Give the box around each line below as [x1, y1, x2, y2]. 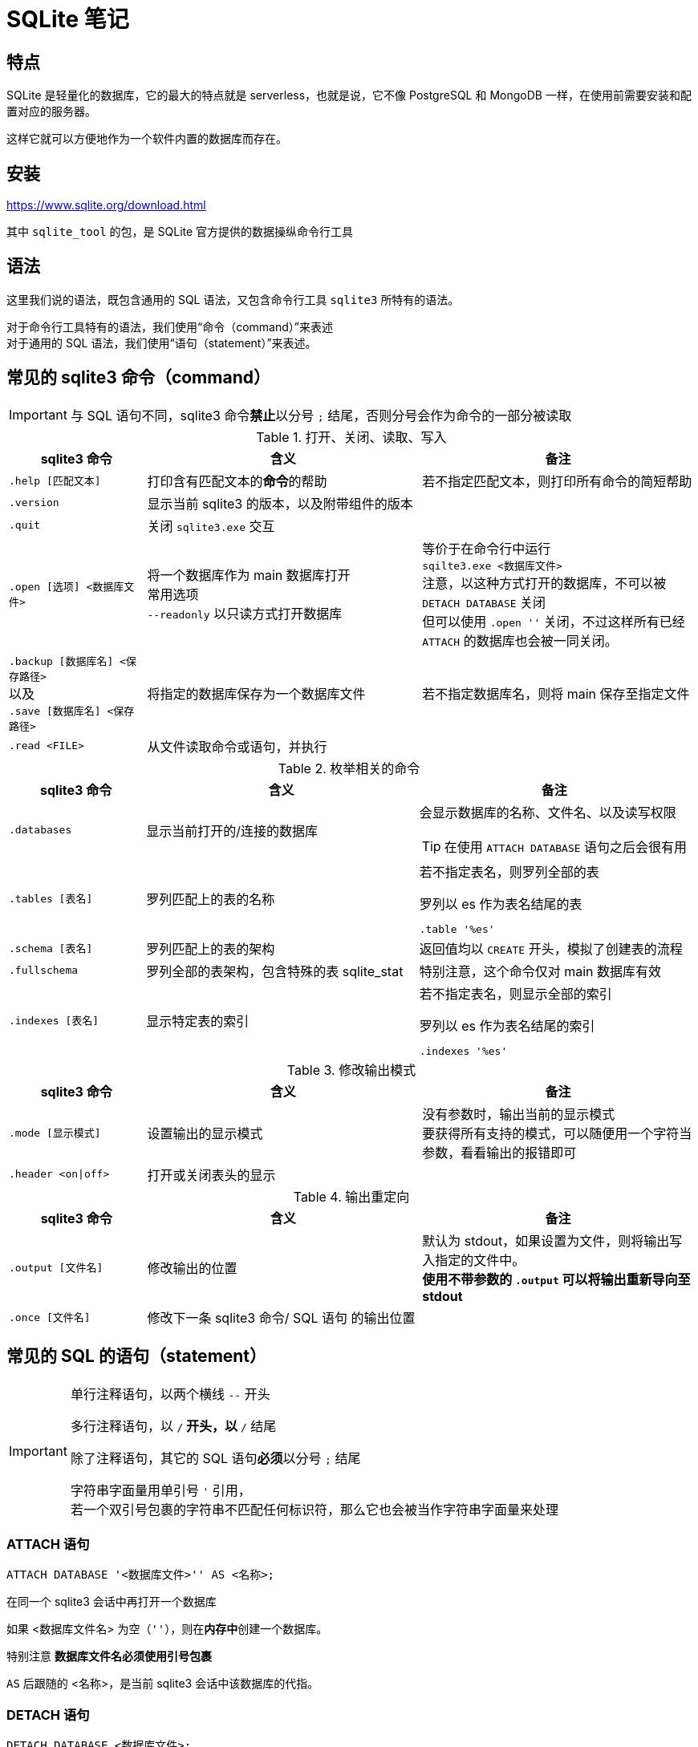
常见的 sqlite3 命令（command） [6, 367, 270, 388]
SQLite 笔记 [6, 6, 129, 33]
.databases [9, 824, 72, 837]
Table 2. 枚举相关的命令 [278, 760, 420, 776]
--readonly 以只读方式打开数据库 [147, 606, 343, 622]
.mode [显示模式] [9, 1127, 101, 1140]
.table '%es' [419, 922, 495, 935]
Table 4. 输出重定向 [293, 1188, 410, 1205]
